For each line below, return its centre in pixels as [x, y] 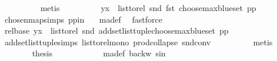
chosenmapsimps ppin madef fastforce [83, 19]
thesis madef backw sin [99, 53]
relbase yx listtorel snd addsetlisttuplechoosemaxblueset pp [116, 31]
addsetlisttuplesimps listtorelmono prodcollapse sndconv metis [138, 42]
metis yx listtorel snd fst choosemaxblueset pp [148, 8]
